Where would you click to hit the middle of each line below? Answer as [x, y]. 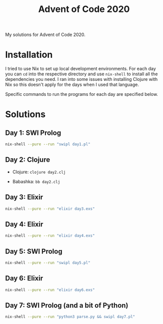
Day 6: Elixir [24, 278]
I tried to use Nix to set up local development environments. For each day [80, 69]
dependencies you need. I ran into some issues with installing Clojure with [81, 79]
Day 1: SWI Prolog [33, 133]
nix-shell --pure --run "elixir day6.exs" [50, 290]
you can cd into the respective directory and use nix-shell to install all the [81, 74]
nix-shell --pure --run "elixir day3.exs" [50, 209]
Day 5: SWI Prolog [34, 251]
